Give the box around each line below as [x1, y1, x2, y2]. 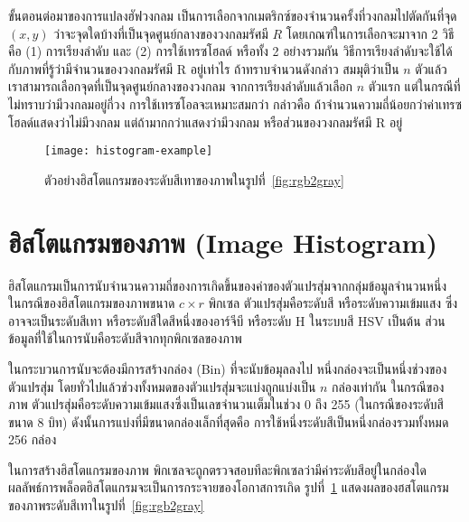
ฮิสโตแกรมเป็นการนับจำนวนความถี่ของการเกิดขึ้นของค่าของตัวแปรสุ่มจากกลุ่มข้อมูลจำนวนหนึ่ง [8, 275, 447, 294]
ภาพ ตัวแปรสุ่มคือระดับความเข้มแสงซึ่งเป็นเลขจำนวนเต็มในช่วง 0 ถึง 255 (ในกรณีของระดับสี [8, 395, 444, 414]
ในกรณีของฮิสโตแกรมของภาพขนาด [8, 294, 175, 312]
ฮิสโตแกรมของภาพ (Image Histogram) [8, 223, 437, 260]
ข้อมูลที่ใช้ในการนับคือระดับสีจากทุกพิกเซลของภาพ [8, 329, 242, 348]
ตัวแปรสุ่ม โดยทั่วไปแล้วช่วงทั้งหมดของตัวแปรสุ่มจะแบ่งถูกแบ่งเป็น [8, 377, 316, 396]
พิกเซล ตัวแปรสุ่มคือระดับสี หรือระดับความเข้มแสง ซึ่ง [208, 294, 458, 312]
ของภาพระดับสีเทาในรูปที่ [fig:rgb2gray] [8, 496, 204, 515]
